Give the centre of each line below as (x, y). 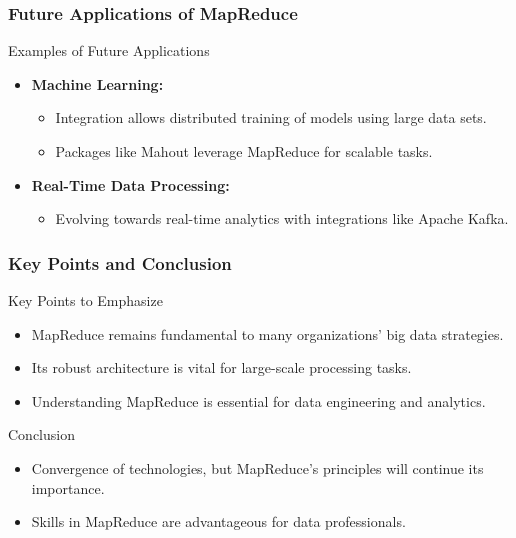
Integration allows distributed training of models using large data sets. (271, 117)
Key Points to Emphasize (85, 300)
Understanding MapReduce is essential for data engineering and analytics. (258, 400)
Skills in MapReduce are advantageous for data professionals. (218, 521)
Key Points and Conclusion (120, 262)
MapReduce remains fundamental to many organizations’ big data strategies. (267, 333)
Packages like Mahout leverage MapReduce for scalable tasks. (244, 151)
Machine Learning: (97, 83)
